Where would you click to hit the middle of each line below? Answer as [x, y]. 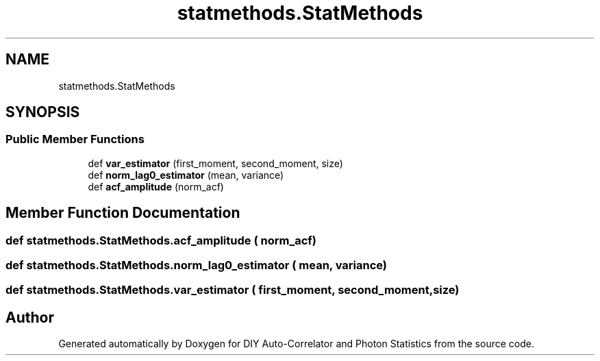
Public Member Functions [75, 139]
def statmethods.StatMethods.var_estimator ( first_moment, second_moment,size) [233, 290]
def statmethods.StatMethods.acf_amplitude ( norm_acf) [161, 240]
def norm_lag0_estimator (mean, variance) [186, 175]
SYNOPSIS [43, 112]
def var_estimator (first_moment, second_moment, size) [215, 163]
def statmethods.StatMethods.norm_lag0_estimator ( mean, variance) [197, 265]
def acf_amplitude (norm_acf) [156, 186]
